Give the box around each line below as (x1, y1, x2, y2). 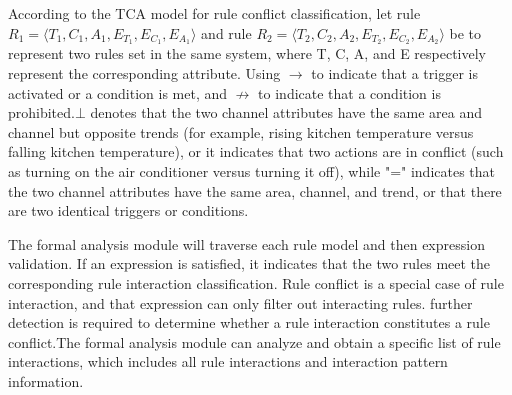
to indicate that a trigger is (311, 63, 478, 84)
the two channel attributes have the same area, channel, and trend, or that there (8, 180, 502, 201)
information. (8, 370, 84, 391)
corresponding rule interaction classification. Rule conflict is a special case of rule (8, 272, 504, 293)
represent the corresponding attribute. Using (8, 63, 281, 84)
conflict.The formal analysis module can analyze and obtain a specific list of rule (8, 331, 501, 352)
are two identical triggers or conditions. (8, 200, 249, 221)
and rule (201, 22, 252, 43)
